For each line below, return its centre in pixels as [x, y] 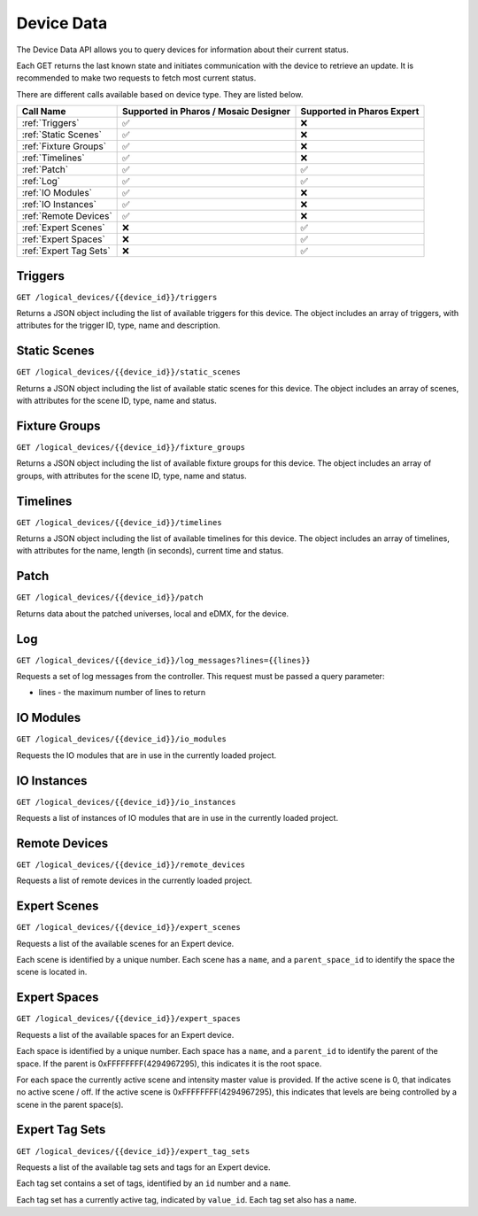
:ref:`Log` [41, 182]
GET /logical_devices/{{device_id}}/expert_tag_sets [133, 1151]
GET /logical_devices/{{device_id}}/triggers [117, 297]
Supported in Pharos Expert [360, 112]
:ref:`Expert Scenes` [63, 228]
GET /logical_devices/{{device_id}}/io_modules [122, 739]
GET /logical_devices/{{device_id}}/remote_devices [131, 864]
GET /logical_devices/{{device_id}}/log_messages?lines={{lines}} [164, 660]
